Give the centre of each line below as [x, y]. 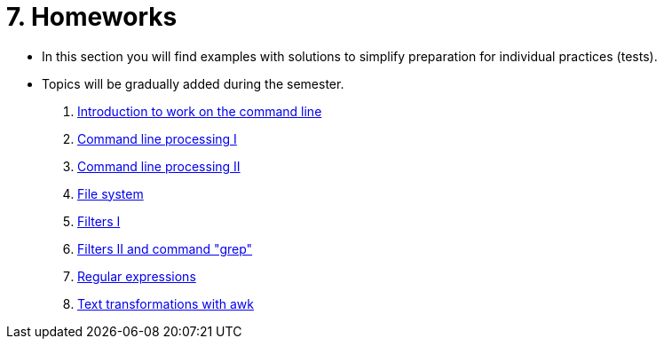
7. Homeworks [92, 17]
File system [111, 193]
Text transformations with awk [166, 303]
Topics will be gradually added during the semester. [193, 83]
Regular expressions [137, 276]
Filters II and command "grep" [165, 248]
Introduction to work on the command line [200, 111]
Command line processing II [159, 166]
